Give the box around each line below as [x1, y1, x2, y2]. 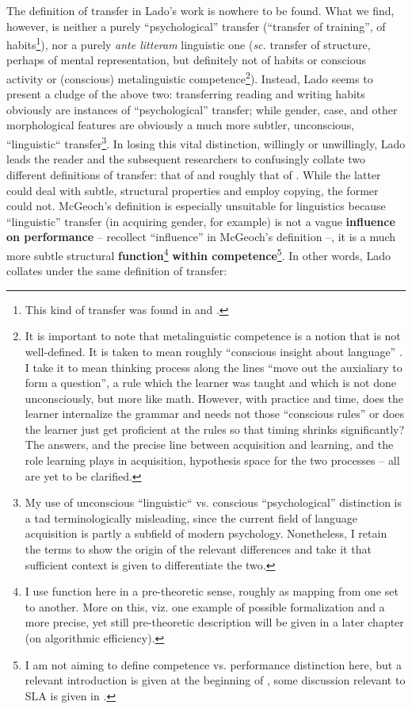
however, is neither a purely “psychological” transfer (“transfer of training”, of [6, 17, 386, 34]
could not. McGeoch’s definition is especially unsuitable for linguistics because [6, 197, 386, 214]
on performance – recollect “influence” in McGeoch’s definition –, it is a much [6, 228, 396, 245]
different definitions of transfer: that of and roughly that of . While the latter [6, 166, 381, 182]
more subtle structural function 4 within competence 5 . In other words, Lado [6, 244, 391, 263]
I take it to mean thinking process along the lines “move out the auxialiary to [25, 358, 402, 375]
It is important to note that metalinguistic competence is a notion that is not [25, 328, 401, 344]
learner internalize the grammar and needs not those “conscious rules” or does [25, 405, 405, 422]
